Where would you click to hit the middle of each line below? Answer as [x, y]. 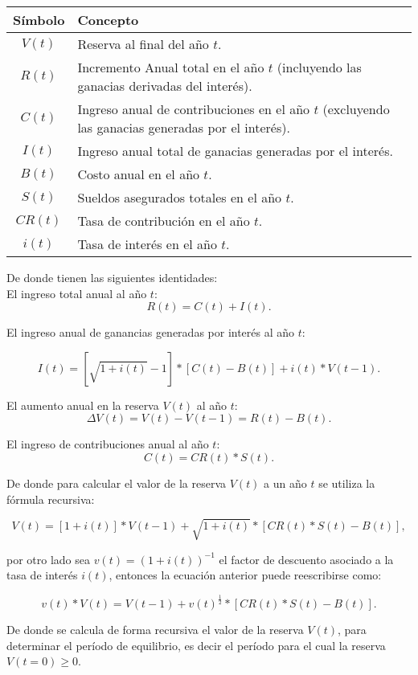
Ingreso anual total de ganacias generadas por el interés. [235, 151]
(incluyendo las [319, 67]
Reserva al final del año [143, 44]
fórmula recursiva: [51, 499]
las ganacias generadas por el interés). [184, 127]
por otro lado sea [48, 559]
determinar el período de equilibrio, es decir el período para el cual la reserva [196, 645]
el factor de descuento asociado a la [306, 559]
